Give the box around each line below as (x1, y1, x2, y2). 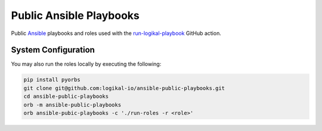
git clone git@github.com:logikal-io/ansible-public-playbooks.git (23, 85, 225, 91)
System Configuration (11, 45, 95, 55)
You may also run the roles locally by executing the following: (11, 60, 162, 68)
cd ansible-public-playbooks (23, 93, 109, 100)
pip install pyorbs (23, 76, 80, 83)
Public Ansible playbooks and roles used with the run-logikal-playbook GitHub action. (11, 30, 222, 37)
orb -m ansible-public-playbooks (23, 101, 122, 108)
